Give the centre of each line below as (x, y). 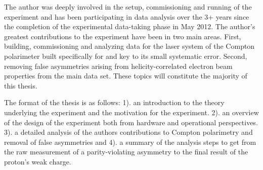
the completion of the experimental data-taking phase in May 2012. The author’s (130, 26)
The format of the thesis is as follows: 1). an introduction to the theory (114, 102)
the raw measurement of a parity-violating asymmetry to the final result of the (126, 152)
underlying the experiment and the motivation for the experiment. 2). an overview (131, 112)
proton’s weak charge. (38, 161)
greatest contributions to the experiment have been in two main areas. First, (123, 36)
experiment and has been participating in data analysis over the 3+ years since (127, 16)
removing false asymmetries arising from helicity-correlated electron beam (118, 66)
